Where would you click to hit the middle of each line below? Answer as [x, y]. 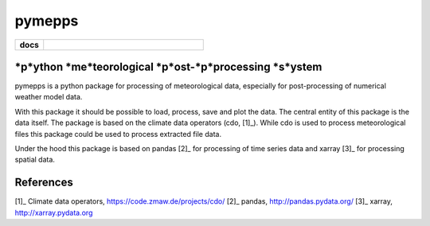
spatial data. [35, 160]
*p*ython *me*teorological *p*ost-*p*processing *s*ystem [168, 66]
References [44, 183]
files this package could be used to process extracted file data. [118, 134]
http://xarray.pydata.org [54, 212]
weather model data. [49, 97]
